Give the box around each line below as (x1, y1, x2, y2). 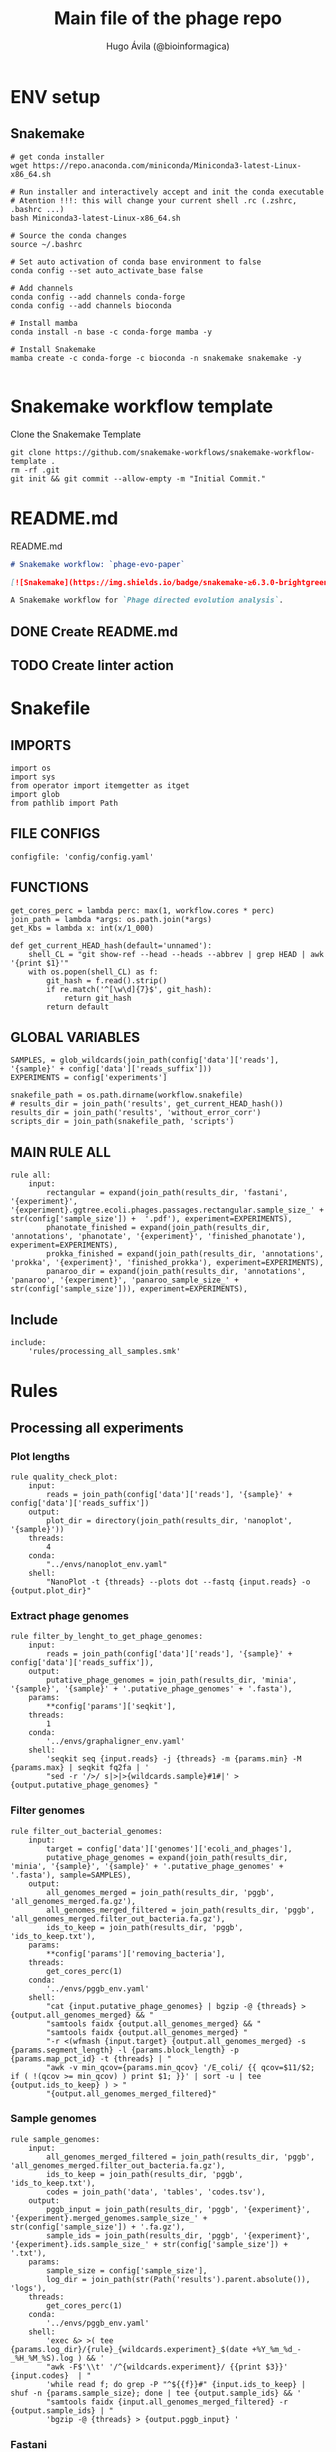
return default (46, 1002, 110, 1012)
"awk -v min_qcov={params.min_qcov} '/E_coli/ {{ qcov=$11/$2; (46, 2062, 315, 2072)
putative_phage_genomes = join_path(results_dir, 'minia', (46, 1675, 298, 1686)
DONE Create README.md (10, 623, 178, 640)
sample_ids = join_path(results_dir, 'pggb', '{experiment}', (46, 2230, 311, 2241)
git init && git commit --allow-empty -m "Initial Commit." (10, 473, 267, 484)
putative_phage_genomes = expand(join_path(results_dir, (46, 1852, 288, 1862)
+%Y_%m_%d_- (251, 2344, 302, 2354)
